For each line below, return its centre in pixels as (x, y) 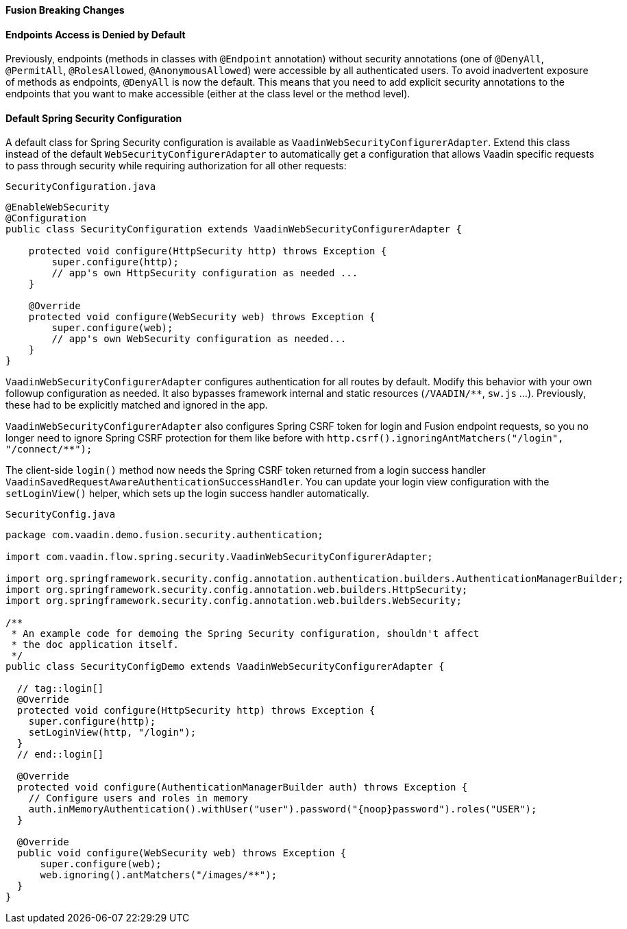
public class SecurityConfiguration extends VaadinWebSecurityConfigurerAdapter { (234, 229)
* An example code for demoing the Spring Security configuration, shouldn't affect (245, 634)
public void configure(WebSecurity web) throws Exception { (182, 853)
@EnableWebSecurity (58, 207)
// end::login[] (60, 755)
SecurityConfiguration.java (81, 187)
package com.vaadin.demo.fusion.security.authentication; (164, 535)
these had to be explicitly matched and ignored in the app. (137, 405)
